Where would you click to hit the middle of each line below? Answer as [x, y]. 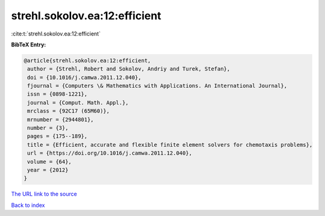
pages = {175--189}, [57, 136]
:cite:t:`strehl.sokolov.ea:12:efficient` [56, 34]
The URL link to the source [44, 194]
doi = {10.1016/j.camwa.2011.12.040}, [84, 77]
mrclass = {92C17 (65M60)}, [69, 111]
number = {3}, [48, 128]
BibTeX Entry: [29, 45]
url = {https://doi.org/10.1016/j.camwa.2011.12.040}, [110, 153]
